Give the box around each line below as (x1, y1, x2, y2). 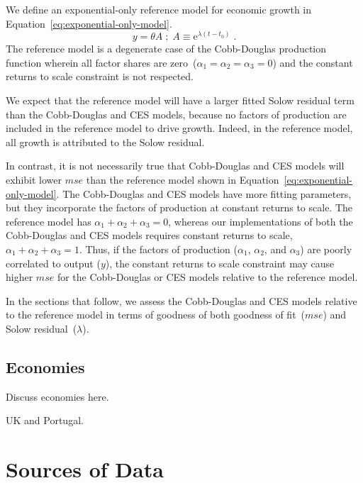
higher (6, 270, 33, 284)
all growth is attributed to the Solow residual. (6, 134, 205, 149)
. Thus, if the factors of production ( (79, 241, 238, 256)
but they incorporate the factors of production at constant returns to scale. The (6, 200, 353, 215)
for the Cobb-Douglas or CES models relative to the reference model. (57, 270, 358, 284)
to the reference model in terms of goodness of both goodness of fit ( (6, 307, 306, 322)
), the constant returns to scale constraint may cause (105, 255, 335, 270)
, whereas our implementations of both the (168, 213, 353, 228)
